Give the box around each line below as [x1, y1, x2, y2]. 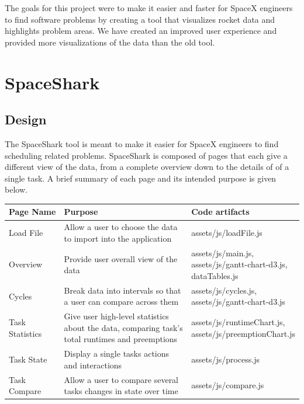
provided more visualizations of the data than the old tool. [5, 36, 215, 48]
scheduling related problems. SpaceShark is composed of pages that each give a [5, 149, 288, 161]
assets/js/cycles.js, [191, 284, 257, 296]
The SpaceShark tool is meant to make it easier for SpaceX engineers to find [5, 137, 279, 149]
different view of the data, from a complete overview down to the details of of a [5, 161, 289, 173]
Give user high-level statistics [64, 310, 169, 322]
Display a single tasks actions [64, 347, 170, 360]
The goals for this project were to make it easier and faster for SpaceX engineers [5, 2, 293, 13]
